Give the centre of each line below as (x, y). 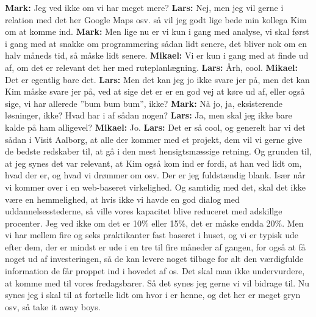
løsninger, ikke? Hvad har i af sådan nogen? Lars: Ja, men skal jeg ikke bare (149, 115)
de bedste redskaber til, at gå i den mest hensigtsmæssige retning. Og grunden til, (158, 151)
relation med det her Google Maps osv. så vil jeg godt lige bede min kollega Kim (156, 19)
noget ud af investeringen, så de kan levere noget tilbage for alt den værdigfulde (154, 259)
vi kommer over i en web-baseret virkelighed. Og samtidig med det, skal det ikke (156, 187)
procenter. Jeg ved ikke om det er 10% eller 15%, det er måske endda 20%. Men (154, 223)
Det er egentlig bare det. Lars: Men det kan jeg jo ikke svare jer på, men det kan (157, 79)
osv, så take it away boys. (53, 306)
